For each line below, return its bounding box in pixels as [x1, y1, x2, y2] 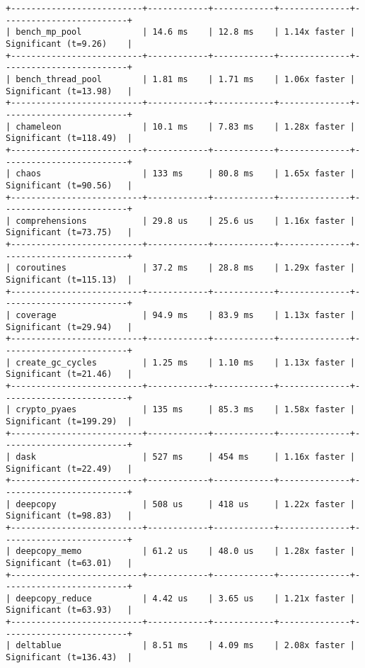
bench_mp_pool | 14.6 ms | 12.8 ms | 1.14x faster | [16, 27, 355, 38]
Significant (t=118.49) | [6, 133, 132, 144]
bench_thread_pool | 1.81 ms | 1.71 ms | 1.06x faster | [16, 74, 355, 84]
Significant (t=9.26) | [6, 38, 132, 49]
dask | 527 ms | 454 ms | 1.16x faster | [16, 451, 355, 462]
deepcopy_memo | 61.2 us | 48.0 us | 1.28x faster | [16, 546, 355, 557]
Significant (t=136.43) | [6, 652, 132, 663]
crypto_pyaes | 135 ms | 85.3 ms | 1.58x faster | [16, 404, 355, 415]
